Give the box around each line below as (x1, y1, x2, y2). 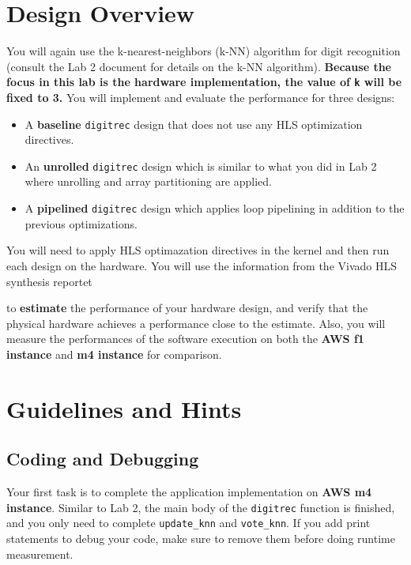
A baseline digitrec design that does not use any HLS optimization (25, 115, 363, 132)
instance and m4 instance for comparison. (6, 345, 222, 362)
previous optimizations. (25, 215, 138, 232)
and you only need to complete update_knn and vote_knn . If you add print (6, 514, 371, 531)
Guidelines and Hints (6, 392, 242, 424)
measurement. (6, 545, 74, 562)
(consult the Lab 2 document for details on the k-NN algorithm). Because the (6, 58, 391, 74)
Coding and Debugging (6, 446, 199, 471)
